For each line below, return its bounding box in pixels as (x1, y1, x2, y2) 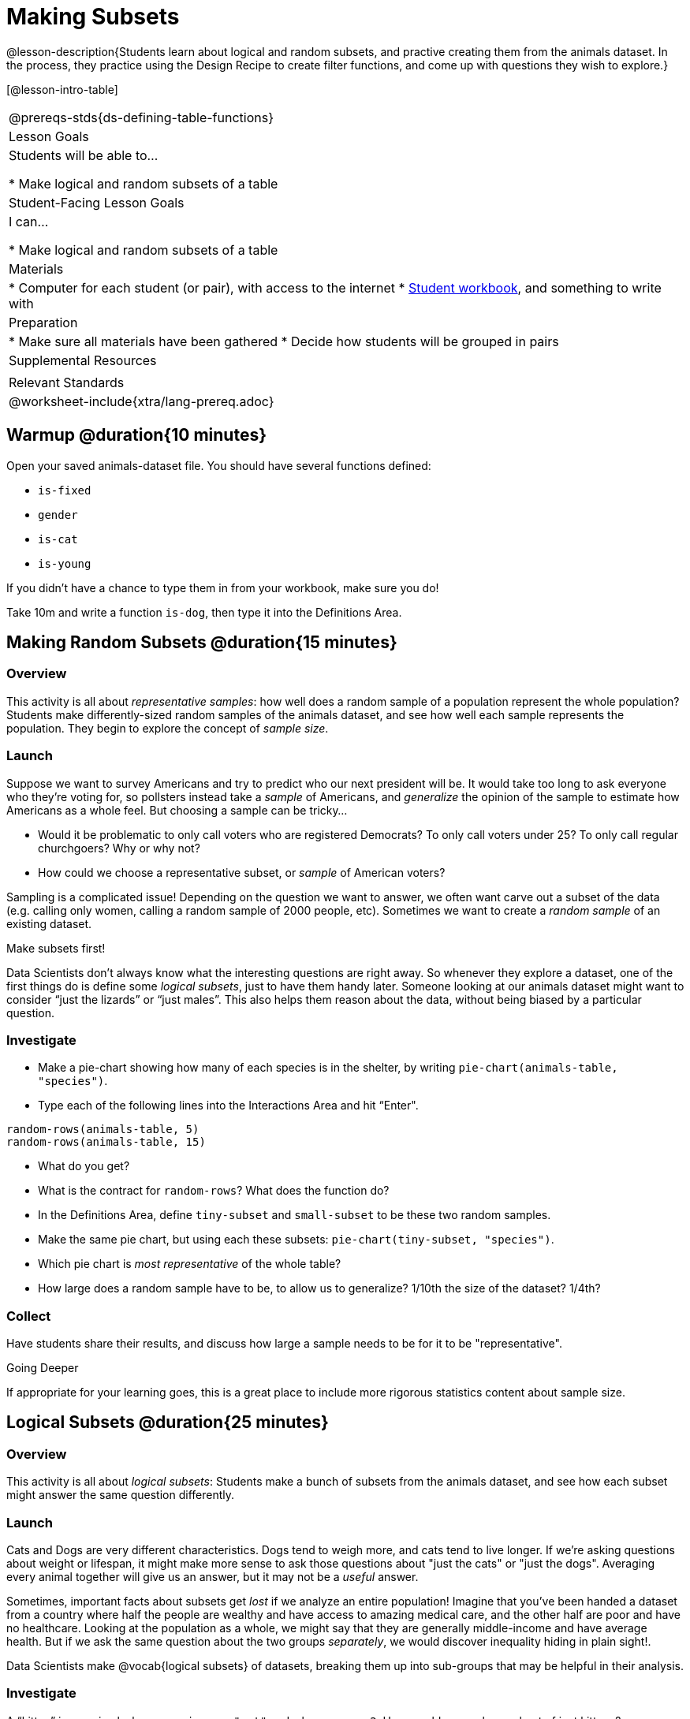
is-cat (38, 532, 78, 546)
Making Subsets (6, 3, 180, 30)
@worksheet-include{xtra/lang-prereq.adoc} (9, 393, 274, 409)
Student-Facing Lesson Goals (9, 194, 185, 211)
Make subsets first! (6, 941, 106, 955)
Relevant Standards (9, 374, 125, 390)
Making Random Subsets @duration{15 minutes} (6, 632, 397, 653)
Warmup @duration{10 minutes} (6, 425, 267, 446)
